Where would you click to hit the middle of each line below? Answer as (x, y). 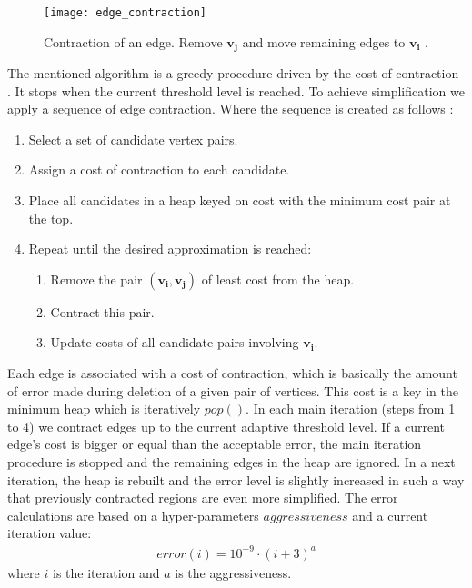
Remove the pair (96, 279)
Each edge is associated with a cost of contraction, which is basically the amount (232, 373)
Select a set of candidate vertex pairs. (133, 139)
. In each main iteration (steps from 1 (351, 409)
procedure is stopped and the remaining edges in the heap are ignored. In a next (231, 462)
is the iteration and (106, 572)
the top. (51, 218)
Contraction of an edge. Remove (133, 41)
